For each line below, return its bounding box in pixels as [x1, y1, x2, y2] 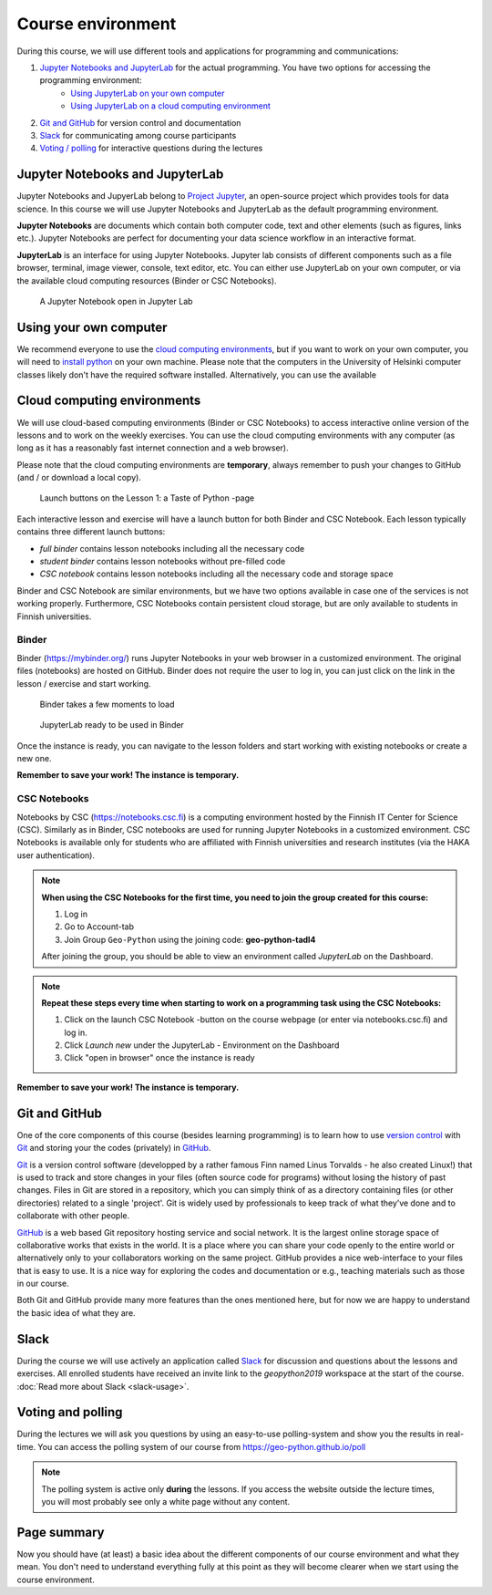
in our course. [16, 1278, 70, 1289]
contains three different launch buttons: [16, 526, 166, 537]
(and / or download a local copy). [16, 472, 141, 483]
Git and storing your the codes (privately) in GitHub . [16, 1143, 211, 1154]
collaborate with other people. [16, 1210, 130, 1221]
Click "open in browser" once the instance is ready [64, 1052, 255, 1063]
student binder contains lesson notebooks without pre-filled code [39, 556, 286, 567]
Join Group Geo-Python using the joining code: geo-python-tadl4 [64, 934, 316, 945]
